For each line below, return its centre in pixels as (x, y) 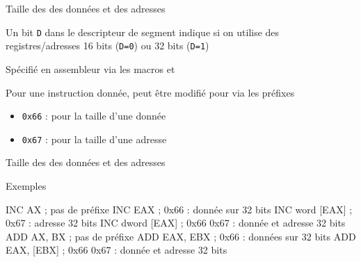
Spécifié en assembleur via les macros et (90, 68)
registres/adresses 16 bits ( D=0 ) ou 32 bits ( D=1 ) (107, 46)
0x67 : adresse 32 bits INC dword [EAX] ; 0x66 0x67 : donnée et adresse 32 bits (176, 223)
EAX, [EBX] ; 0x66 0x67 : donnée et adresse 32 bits (117, 250)
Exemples (26, 186)
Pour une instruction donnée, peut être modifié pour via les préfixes (150, 92)
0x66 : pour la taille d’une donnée (94, 116)
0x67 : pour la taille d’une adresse (94, 139)
